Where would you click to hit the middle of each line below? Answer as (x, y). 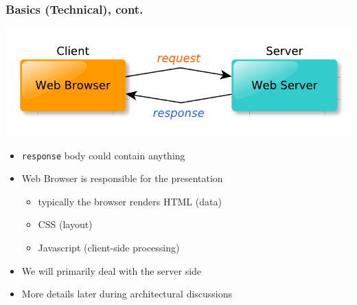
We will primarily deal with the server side (112, 270)
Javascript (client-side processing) (109, 248)
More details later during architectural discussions (127, 294)
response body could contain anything (103, 155)
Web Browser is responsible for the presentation (122, 178)
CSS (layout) (65, 224)
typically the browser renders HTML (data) (130, 201)
